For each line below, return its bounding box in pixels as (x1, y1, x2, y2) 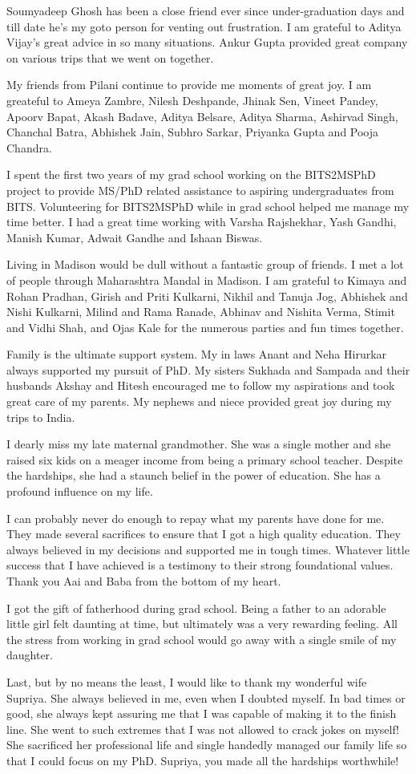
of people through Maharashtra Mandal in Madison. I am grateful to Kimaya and (6, 271, 407, 288)
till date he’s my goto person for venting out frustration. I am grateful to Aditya (6, 18, 402, 34)
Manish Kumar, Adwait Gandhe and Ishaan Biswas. (6, 229, 263, 245)
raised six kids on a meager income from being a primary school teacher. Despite (6, 451, 403, 468)
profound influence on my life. (6, 483, 153, 500)
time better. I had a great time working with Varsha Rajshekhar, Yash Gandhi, (6, 213, 397, 230)
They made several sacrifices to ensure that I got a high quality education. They (6, 525, 401, 542)
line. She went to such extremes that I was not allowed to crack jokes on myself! (6, 720, 399, 737)
